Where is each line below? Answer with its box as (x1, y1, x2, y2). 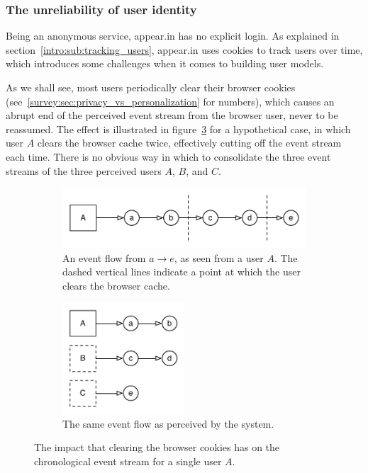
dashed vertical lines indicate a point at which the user (62, 264, 301, 279)
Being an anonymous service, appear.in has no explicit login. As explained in (6, 28, 340, 43)
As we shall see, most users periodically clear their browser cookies (6, 80, 296, 94)
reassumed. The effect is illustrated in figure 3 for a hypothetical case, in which (6, 121, 351, 136)
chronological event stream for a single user (34, 453, 222, 468)
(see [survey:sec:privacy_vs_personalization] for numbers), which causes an (6, 93, 335, 108)
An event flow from (62, 250, 146, 265)
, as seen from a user (174, 250, 264, 265)
